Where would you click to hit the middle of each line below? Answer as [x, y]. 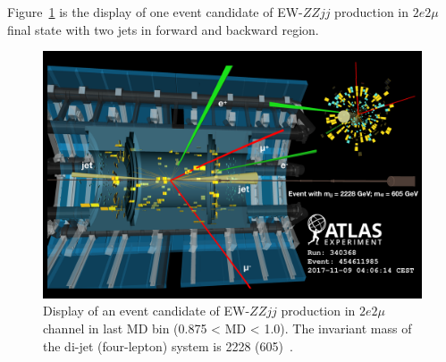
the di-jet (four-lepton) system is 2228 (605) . [168, 345]
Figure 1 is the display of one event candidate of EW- [155, 12]
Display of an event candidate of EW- [147, 311]
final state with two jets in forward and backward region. [163, 29]
